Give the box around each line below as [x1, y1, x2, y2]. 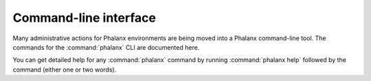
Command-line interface [12, 10, 156, 25]
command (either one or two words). [12, 65, 117, 74]
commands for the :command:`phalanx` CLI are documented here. [12, 43, 200, 51]
